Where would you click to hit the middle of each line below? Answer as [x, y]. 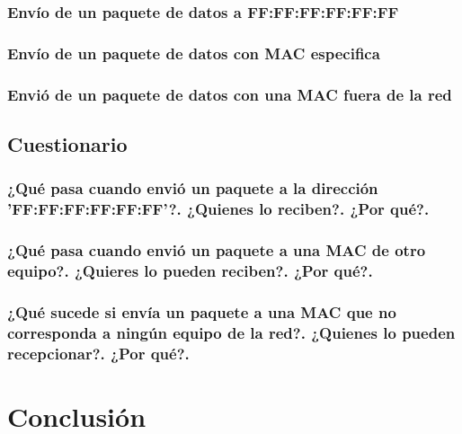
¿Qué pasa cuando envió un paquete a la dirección [193, 188]
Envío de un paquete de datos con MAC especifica [194, 53]
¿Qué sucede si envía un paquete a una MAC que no [202, 311]
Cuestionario [67, 143]
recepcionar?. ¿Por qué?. [98, 353]
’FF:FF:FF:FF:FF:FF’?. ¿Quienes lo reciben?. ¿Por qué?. [218, 209]
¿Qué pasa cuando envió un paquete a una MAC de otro [217, 250]
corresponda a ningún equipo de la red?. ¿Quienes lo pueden [231, 332]
